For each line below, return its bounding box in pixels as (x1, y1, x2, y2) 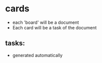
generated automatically (12, 52, 63, 58)
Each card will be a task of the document (12, 24, 97, 30)
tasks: (5, 39, 25, 48)
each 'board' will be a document (12, 19, 79, 25)
